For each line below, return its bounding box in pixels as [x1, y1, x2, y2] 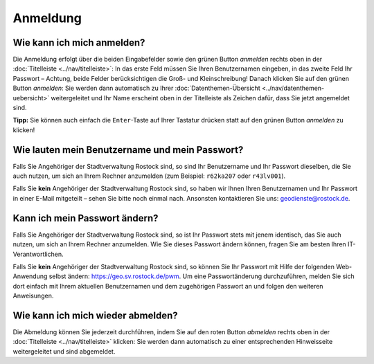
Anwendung [12, 272, 48, 280]
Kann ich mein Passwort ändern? [12, 212, 159, 224]
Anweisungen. [12, 291, 54, 300]
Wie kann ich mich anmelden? [12, 37, 145, 48]
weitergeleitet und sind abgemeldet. [12, 347, 116, 356]
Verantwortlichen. [12, 250, 64, 258]
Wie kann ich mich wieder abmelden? [12, 309, 178, 321]
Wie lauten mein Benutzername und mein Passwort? [12, 144, 244, 156]
